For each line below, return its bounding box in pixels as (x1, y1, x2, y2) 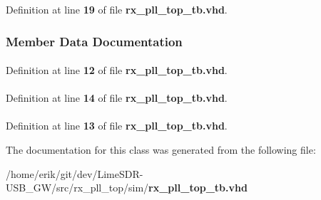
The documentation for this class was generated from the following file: (6, 142, 316, 157)
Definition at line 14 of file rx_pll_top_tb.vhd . (6, 90, 228, 105)
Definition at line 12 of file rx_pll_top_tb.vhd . (6, 63, 228, 78)
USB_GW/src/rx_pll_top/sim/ (6, 180, 149, 195)
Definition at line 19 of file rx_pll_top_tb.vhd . (6, 2, 228, 16)
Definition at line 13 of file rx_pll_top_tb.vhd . (6, 118, 228, 133)
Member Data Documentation (6, 32, 183, 50)
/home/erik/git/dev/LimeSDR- (6, 166, 143, 181)
